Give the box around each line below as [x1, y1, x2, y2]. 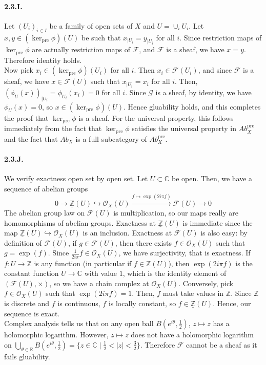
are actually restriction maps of [32, 44, 130, 55]
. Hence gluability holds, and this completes [123, 101, 261, 112]
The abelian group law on [4, 207, 85, 218]
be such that [81, 32, 121, 42]
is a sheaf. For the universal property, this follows [78, 112, 234, 123]
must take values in [162, 288, 224, 298]
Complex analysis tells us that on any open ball [4, 318, 154, 329]
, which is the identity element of [122, 268, 227, 278]
